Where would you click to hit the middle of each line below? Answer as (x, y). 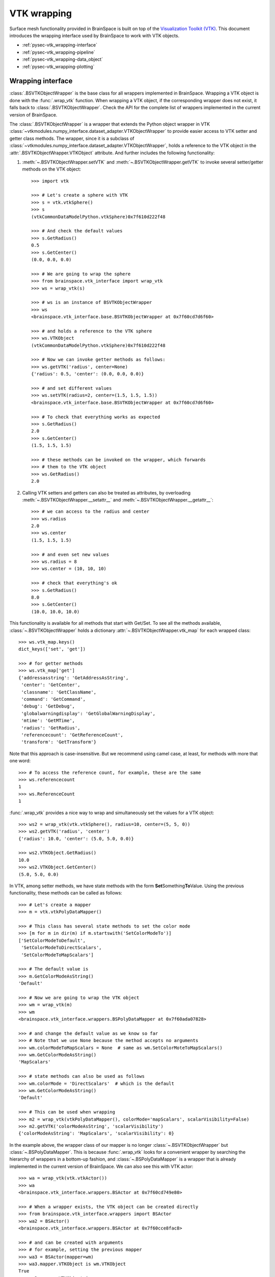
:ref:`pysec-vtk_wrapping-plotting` (58, 66)
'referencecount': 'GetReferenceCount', (72, 735)
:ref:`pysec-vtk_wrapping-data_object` (63, 59)
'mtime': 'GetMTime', (48, 721)
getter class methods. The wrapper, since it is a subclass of (72, 138)
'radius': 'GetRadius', (51, 728)
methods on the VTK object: (52, 169)
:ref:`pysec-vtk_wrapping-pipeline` (59, 52)
